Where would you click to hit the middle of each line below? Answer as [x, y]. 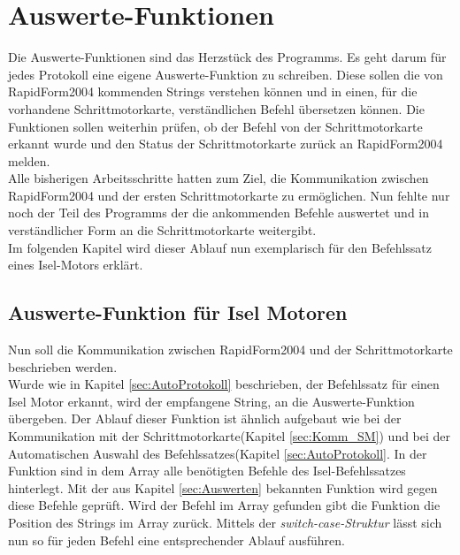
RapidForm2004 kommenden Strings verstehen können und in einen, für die [213, 91]
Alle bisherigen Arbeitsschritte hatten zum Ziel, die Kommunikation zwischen [218, 178]
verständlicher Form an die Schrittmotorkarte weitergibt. [162, 230]
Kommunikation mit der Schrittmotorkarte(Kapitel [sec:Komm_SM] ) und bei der [230, 436]
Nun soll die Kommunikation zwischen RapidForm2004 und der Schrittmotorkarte [230, 350]
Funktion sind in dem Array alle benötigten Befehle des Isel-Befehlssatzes [207, 471]
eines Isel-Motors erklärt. [76, 265]
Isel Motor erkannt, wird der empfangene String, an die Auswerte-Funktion [211, 401]
